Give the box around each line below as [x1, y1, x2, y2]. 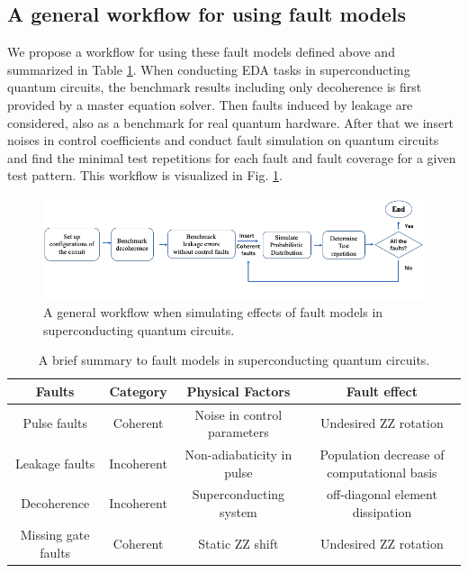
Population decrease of [319, 445, 445, 464]
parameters [207, 423, 269, 441]
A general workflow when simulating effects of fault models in [43, 302, 383, 321]
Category [109, 381, 167, 400]
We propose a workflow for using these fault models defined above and [7, 42, 395, 61]
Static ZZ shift [198, 533, 279, 552]
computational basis [327, 462, 437, 481]
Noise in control [194, 405, 283, 423]
